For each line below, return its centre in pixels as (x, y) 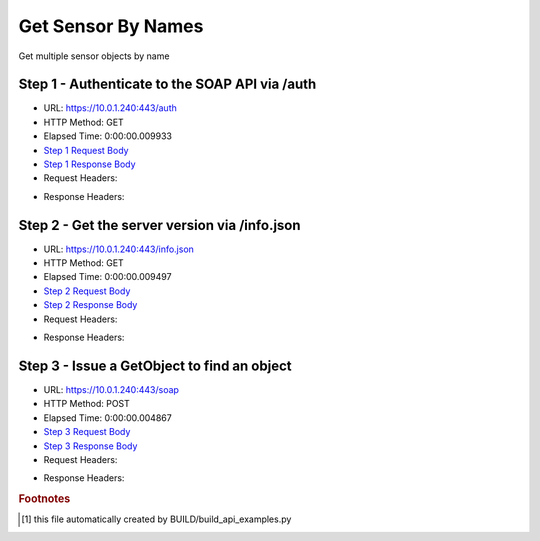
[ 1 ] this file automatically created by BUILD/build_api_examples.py (156, 519)
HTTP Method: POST (86, 404)
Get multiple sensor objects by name (94, 56)
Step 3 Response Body (90, 446)
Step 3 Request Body (87, 432)
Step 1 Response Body (89, 164)
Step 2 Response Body (90, 305)
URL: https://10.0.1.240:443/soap (111, 389)
